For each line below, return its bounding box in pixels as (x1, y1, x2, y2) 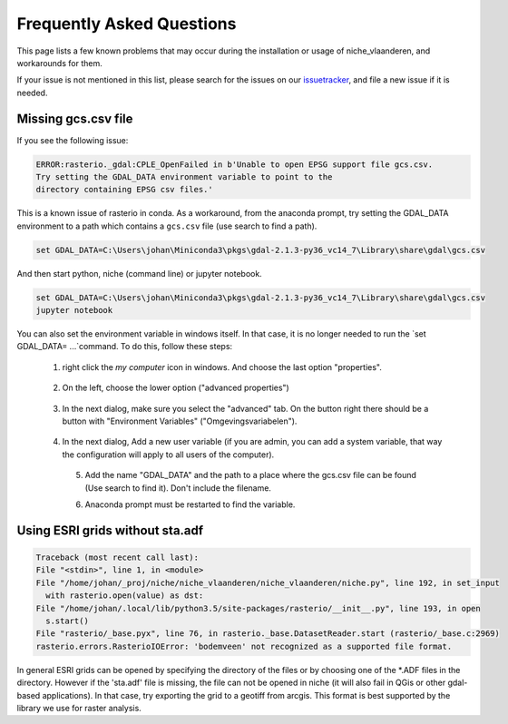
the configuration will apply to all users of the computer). (62, 449, 275, 460)
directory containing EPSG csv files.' (35, 184, 213, 195)
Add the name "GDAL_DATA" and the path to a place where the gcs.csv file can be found (84, 470, 417, 481)
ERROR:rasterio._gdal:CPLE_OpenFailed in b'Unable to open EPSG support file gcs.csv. (35, 159, 434, 170)
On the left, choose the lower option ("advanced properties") (62, 382, 289, 394)
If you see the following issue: (16, 134, 129, 145)
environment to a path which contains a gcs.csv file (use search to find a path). (16, 220, 317, 231)
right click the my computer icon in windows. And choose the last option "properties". (62, 361, 383, 372)
